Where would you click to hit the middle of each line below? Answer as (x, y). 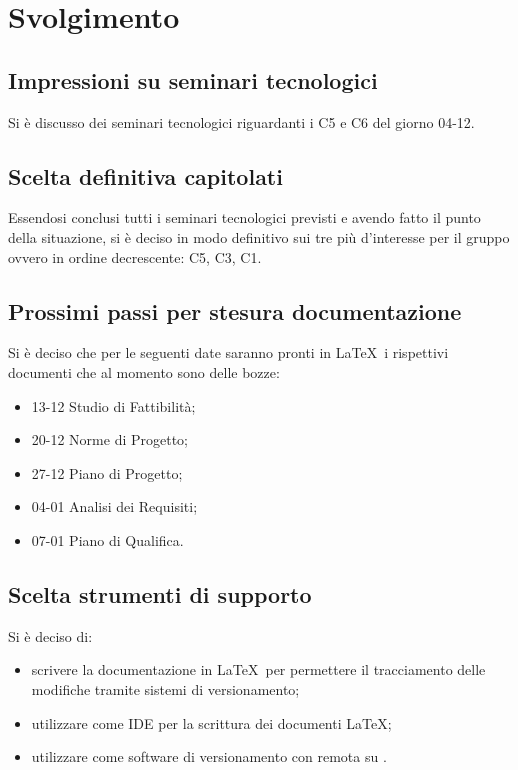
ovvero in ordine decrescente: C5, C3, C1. (135, 256)
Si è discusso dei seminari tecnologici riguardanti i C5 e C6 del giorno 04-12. (241, 121)
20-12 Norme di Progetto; (110, 439)
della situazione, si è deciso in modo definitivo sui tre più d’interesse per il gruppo (259, 236)
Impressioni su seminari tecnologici (193, 79)
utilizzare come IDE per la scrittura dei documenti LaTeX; (211, 722)
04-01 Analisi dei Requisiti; (114, 506)
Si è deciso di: (50, 635)
